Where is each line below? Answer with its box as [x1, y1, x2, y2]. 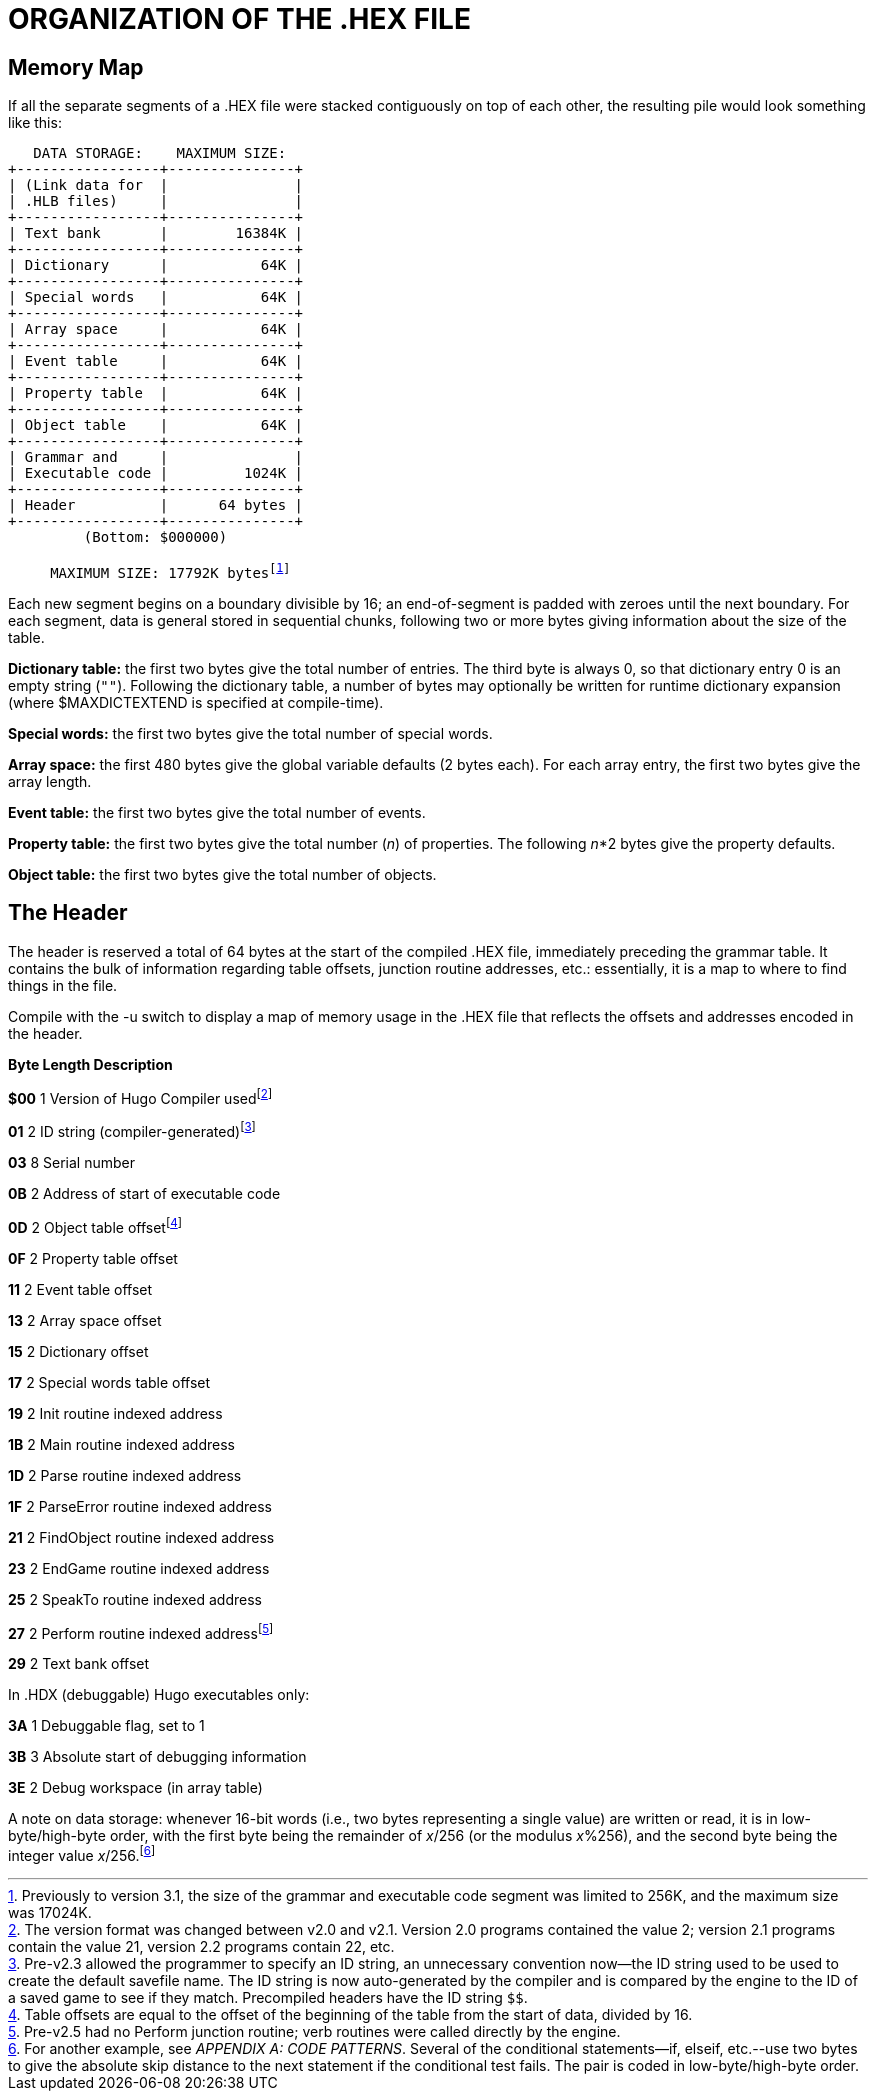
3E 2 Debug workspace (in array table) [8, 1779, 263, 1797]
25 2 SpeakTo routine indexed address [8, 1590, 262, 1608]
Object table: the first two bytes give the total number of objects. [8, 865, 437, 883]
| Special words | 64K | [8, 289, 304, 306]
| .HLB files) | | [8, 193, 304, 210]
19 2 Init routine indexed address [8, 1404, 223, 1422]
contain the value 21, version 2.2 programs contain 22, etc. [8, 1937, 395, 1955]
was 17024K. [8, 1903, 92, 1921]
